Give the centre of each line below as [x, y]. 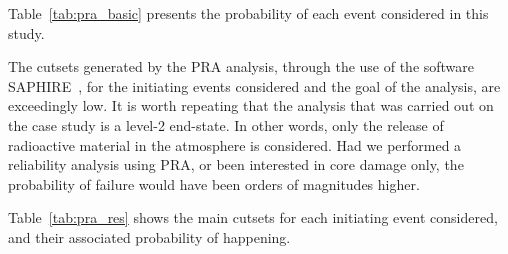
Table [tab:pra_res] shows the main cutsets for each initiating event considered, [253, 217]
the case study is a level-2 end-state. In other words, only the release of [226, 124]
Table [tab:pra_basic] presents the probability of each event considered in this [248, 13]
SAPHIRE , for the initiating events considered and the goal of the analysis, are [254, 85]
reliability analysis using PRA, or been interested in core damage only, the [236, 164]
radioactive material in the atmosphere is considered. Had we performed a [235, 144]
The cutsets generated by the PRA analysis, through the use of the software [241, 66]
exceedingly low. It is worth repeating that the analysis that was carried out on [251, 105]
